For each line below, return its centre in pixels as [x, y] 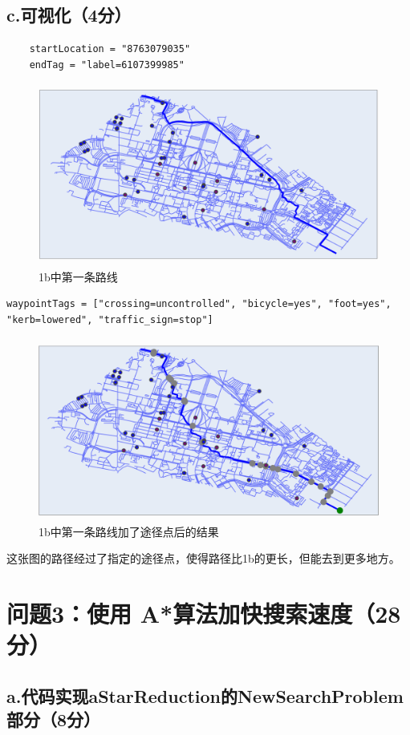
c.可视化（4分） [69, 15]
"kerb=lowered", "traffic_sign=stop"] [110, 319]
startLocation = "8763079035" [110, 49]
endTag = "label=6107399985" [107, 65]
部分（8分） [54, 719]
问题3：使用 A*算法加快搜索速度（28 [204, 614]
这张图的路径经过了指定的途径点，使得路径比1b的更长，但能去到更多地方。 [203, 558]
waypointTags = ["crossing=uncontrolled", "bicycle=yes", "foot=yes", [199, 304]
